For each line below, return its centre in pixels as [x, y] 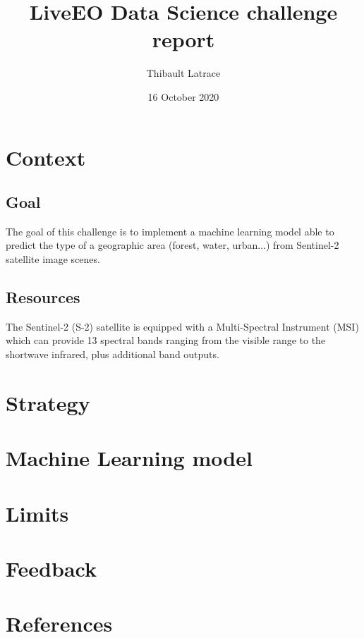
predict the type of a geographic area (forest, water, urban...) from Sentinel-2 [172, 245]
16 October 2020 [183, 96]
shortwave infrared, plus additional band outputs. [113, 354]
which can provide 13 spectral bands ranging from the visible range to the [166, 340]
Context [46, 157]
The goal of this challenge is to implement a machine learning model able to [170, 231]
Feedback [51, 568]
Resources [43, 297]
